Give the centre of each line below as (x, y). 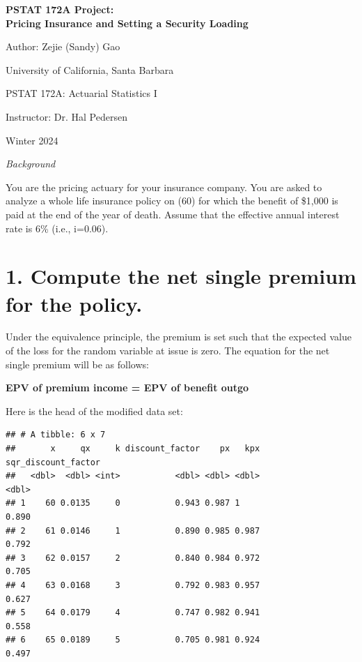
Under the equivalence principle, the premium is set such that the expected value (179, 337)
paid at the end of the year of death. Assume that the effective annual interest (173, 214)
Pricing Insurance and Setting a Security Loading (127, 23)
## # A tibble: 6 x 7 (56, 435)
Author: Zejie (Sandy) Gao (63, 46)
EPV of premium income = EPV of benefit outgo (127, 388)
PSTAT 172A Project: (60, 9)
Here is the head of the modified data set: (94, 411)
